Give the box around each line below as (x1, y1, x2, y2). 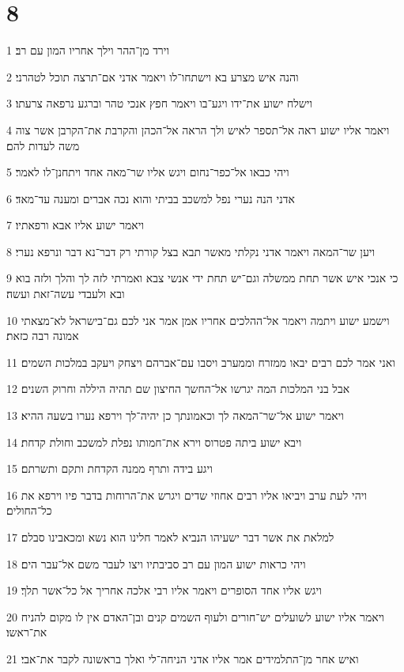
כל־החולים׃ (6, 502, 52, 519)
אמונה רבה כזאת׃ (6, 327, 79, 344)
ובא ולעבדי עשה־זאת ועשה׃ (6, 285, 125, 302)
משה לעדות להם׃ (6, 137, 80, 153)
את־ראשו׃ (6, 624, 47, 640)
